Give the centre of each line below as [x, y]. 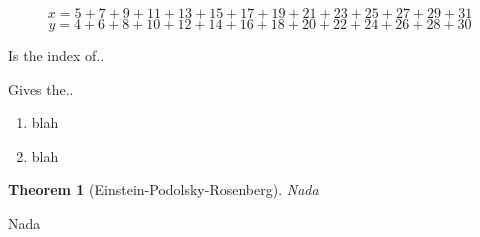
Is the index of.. [56, 55]
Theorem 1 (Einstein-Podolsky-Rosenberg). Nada [163, 189]
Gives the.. [41, 88]
